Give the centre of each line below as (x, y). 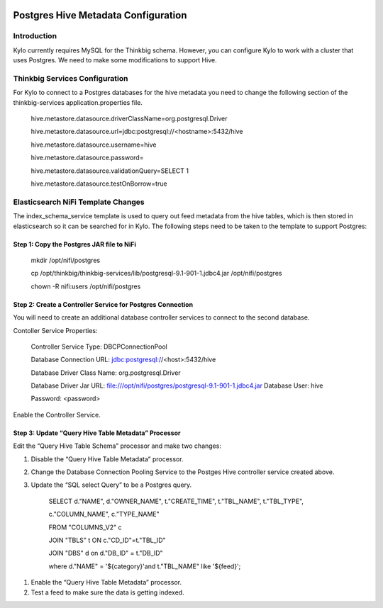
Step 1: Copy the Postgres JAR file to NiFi (74, 244)
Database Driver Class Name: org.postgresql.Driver (106, 373)
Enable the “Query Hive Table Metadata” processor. (106, 582)
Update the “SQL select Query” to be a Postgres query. (111, 485)
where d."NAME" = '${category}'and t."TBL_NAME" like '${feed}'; (145, 566)
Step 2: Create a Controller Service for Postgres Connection (103, 304)
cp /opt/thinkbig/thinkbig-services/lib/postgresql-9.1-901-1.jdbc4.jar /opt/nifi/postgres (156, 274)
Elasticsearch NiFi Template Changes (79, 202)
